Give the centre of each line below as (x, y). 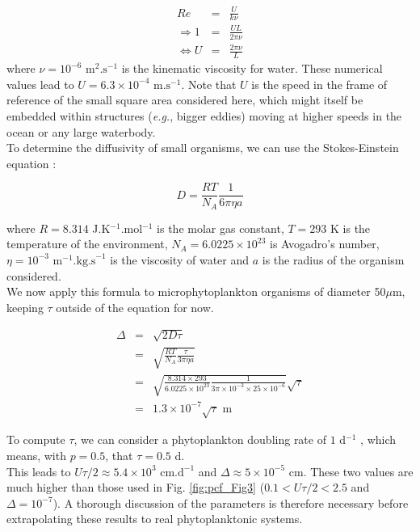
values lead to (40, 84)
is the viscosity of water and (180, 259)
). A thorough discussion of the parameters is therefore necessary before (231, 502)
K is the (351, 228)
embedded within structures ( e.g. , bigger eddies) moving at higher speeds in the (204, 115)
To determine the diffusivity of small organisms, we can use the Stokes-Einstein (203, 148)
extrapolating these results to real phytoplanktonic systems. (155, 519)
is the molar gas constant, (220, 228)
